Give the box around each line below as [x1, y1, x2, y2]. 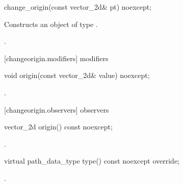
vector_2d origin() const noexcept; [4, 121, 113, 132]
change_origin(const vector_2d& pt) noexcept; [4, 2, 152, 12]
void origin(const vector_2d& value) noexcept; [4, 70, 150, 81]
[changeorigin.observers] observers [4, 104, 109, 115]
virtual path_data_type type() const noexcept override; [4, 155, 180, 166]
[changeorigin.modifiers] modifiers [4, 52, 109, 63]
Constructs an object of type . [4, 18, 98, 29]
